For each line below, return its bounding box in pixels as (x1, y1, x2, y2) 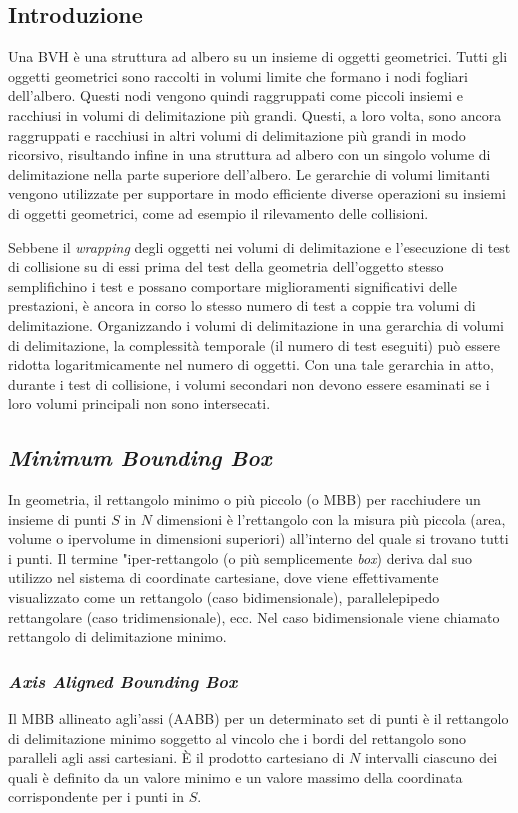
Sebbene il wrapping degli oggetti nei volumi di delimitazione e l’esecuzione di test (8, 236, 511, 257)
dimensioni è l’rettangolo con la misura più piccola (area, (156, 508, 506, 529)
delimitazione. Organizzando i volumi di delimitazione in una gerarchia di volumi (8, 314, 504, 335)
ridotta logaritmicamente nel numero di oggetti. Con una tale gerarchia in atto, (8, 354, 494, 375)
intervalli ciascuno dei (364, 747, 498, 768)
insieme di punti (8, 508, 107, 529)
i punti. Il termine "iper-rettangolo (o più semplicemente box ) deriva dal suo (8, 547, 472, 568)
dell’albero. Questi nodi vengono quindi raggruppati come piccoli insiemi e (8, 85, 463, 106)
